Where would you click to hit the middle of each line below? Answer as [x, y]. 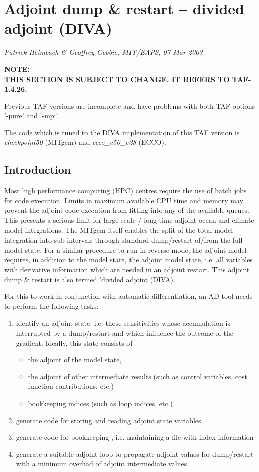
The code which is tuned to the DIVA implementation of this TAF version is [122, 132]
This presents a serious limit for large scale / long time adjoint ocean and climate [129, 220]
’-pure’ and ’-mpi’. [32, 115]
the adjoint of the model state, [75, 360]
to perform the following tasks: [51, 306]
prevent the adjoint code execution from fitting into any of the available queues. [127, 210]
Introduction [38, 169]
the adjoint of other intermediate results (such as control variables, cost [138, 376]
